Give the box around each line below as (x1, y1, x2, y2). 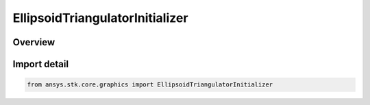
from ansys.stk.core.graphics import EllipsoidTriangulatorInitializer (27, 81, 273, 89)
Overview (12, 36, 56, 48)
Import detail (12, 58, 69, 70)
